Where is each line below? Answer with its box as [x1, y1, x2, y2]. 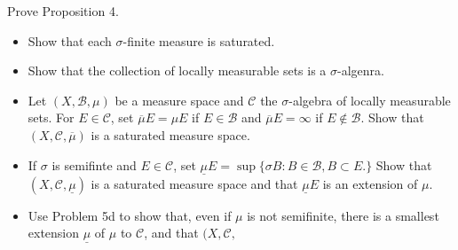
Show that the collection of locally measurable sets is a [28, 61, 327, 80]
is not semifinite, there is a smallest [247, 206, 439, 224]
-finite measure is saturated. [122, 31, 275, 50]
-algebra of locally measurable [288, 90, 451, 109]
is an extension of [322, 174, 418, 192]
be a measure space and [114, 90, 244, 109]
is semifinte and [51, 155, 137, 174]
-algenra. [337, 61, 384, 80]
